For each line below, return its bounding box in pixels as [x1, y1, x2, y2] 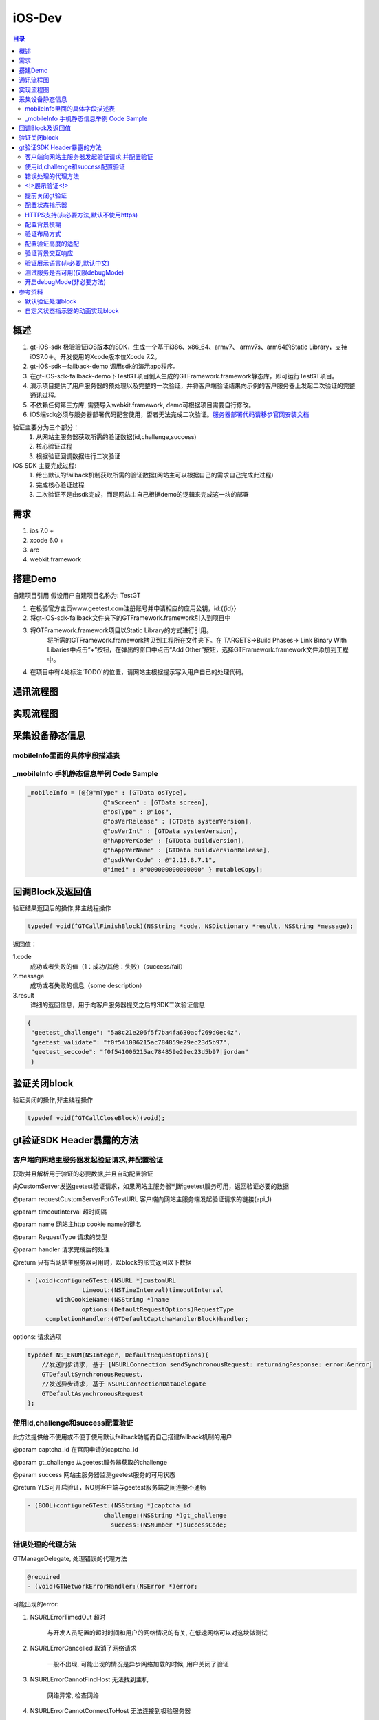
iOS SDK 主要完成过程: [12, 462, 77, 470]
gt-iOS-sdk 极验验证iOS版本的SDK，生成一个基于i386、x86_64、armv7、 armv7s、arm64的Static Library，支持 [30, 343, 347, 351]
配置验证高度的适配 [25, 239, 79, 248]
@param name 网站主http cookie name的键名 [12, 1220, 142, 1228]
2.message [12, 971, 45, 980]
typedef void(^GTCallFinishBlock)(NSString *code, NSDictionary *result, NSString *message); [27, 922, 354, 930]
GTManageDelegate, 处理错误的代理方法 [12, 1554, 127, 1562]
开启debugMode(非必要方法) [25, 278, 107, 286]
